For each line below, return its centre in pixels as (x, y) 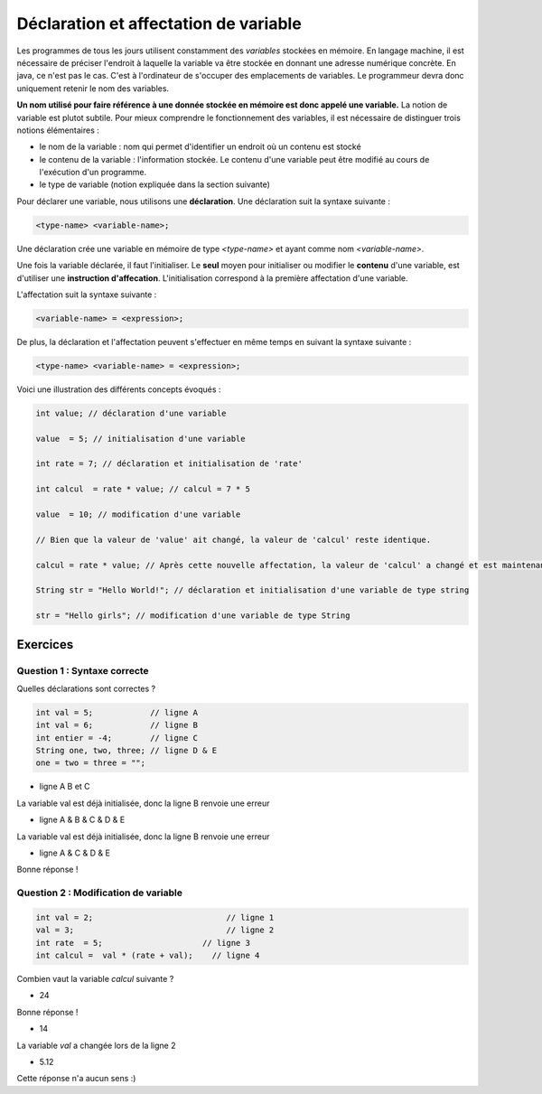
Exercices (45, 645)
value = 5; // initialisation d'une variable (140, 439)
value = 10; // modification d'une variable (138, 514)
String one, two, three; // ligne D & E (126, 751)
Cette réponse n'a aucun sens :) (76, 1079)
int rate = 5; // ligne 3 (143, 943)
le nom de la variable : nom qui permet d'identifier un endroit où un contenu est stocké (200, 147)
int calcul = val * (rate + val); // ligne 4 (148, 956)
